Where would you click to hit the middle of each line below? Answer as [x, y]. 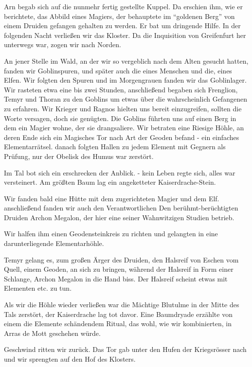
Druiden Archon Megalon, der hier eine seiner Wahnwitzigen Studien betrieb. [119, 217]
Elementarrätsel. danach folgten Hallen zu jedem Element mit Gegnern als [115, 147]
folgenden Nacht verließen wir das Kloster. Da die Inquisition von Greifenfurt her [125, 35]
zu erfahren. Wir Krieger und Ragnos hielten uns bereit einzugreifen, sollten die [123, 108]
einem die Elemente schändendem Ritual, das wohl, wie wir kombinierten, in [118, 323]
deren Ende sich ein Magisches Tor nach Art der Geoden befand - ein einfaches [122, 137]
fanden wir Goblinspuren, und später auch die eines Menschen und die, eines [118, 70]
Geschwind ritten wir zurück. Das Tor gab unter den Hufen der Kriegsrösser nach [125, 349]
